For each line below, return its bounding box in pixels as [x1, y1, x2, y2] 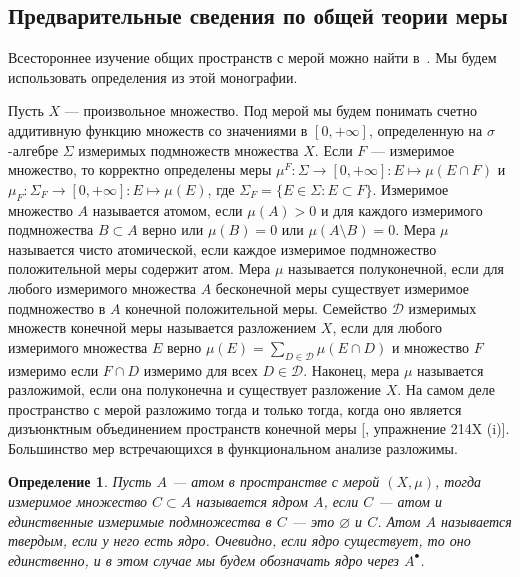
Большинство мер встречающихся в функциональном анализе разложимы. [8, 437, 458, 458]
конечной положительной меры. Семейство [125, 297, 387, 318]
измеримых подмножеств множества [78, 139, 299, 160]
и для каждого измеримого [321, 199, 483, 220]
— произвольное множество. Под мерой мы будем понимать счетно [64, 100, 477, 121]
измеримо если [8, 359, 99, 380]
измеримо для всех [143, 359, 258, 380]
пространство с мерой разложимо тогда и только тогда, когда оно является [8, 398, 462, 419]
